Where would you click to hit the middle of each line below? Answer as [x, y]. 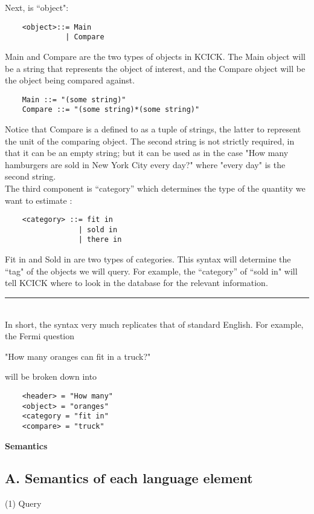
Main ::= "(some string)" [74, 99]
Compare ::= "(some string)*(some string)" [111, 110]
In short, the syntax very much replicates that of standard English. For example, [154, 324]
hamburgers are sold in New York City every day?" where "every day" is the [145, 164]
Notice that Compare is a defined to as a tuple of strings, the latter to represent [153, 129]
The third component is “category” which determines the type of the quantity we [155, 188]
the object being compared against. [70, 80]
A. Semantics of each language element [129, 478]
